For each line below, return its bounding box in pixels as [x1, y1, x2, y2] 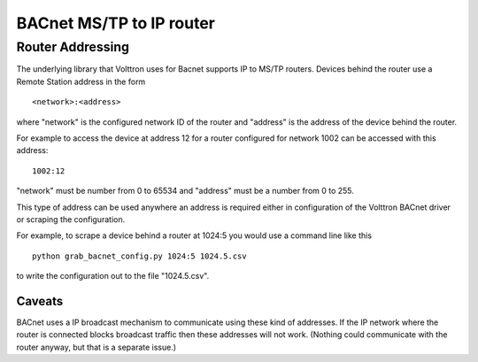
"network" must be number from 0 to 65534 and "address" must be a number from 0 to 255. [16, 186, 354, 196]
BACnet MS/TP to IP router [16, 13, 216, 33]
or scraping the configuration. [16, 213, 126, 225]
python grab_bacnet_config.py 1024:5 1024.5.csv [32, 250, 247, 261]
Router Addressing [16, 39, 130, 55]
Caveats [16, 293, 64, 309]
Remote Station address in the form [16, 76, 146, 87]
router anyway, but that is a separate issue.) [16, 342, 177, 352]
